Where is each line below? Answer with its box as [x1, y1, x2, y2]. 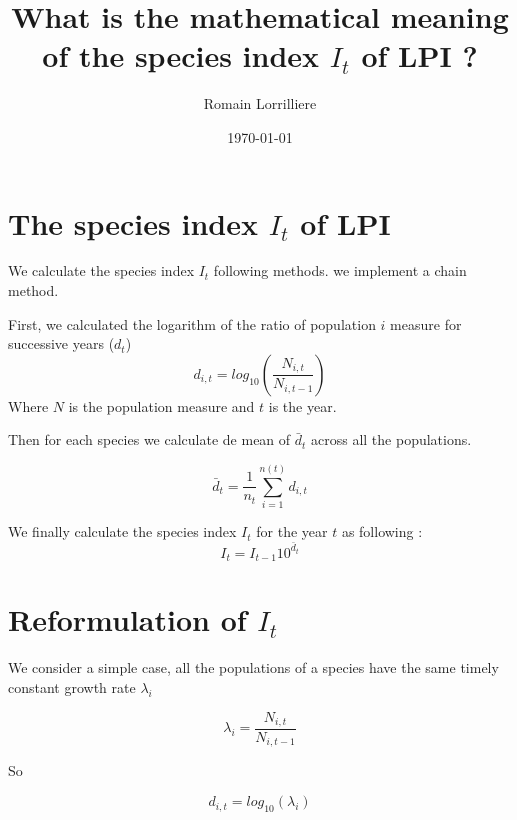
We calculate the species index [8, 260, 195, 281]
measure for [390, 313, 462, 334]
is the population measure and [68, 395, 255, 416]
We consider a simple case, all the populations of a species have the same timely [8, 657, 499, 678]
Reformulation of [8, 599, 247, 640]
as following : [341, 521, 423, 542]
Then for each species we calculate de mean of [8, 429, 291, 450]
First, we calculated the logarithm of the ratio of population [8, 313, 376, 334]
